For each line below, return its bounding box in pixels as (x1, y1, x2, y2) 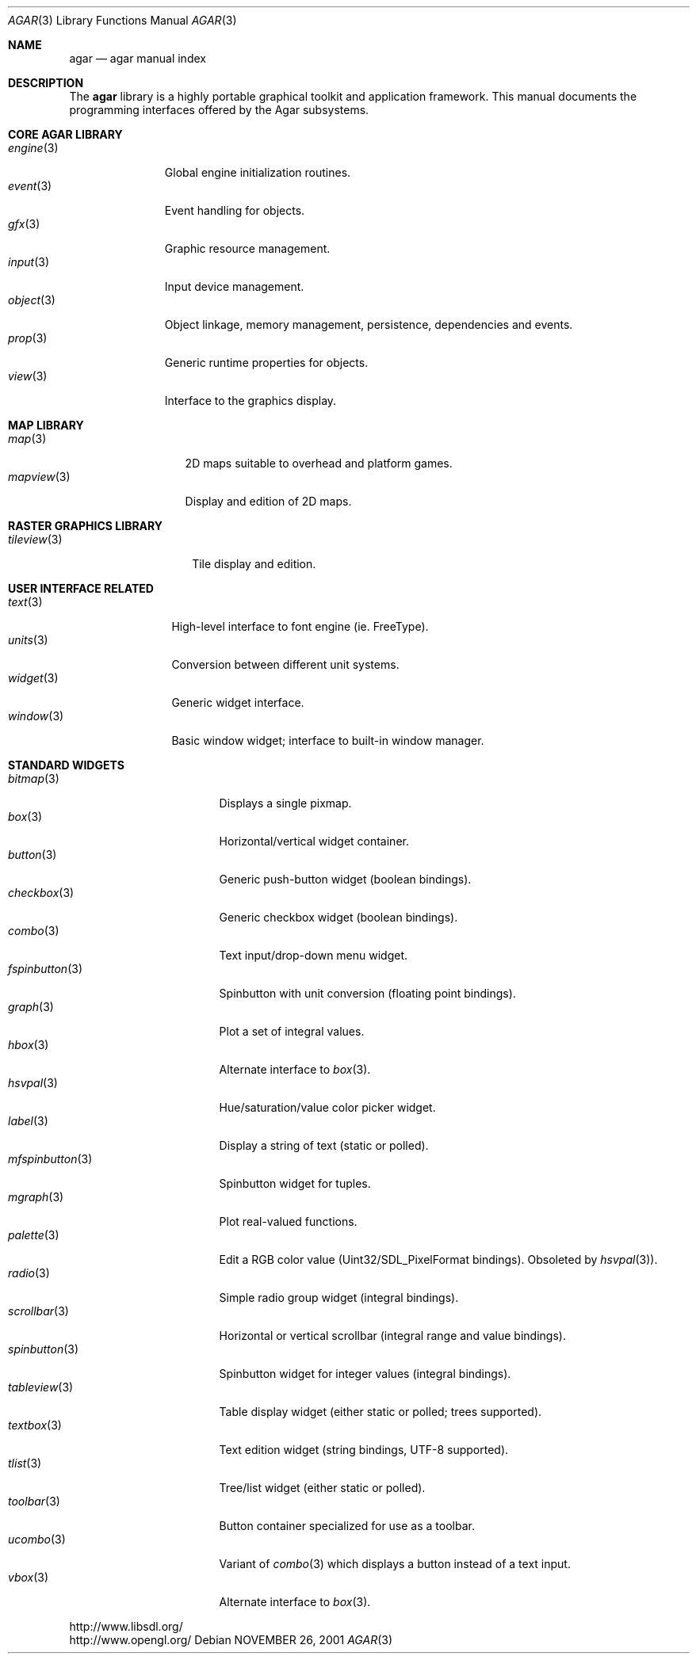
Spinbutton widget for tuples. (219, 1177, 371, 1190)
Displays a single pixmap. (219, 796, 352, 810)
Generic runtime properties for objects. (164, 356, 369, 369)
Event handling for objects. (164, 204, 305, 217)
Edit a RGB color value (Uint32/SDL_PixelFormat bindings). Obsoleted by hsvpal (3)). (219, 1253, 658, 1266)
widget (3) (8, 671, 59, 685)
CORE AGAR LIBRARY (8, 128, 123, 141)
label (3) (8, 1114, 48, 1128)
